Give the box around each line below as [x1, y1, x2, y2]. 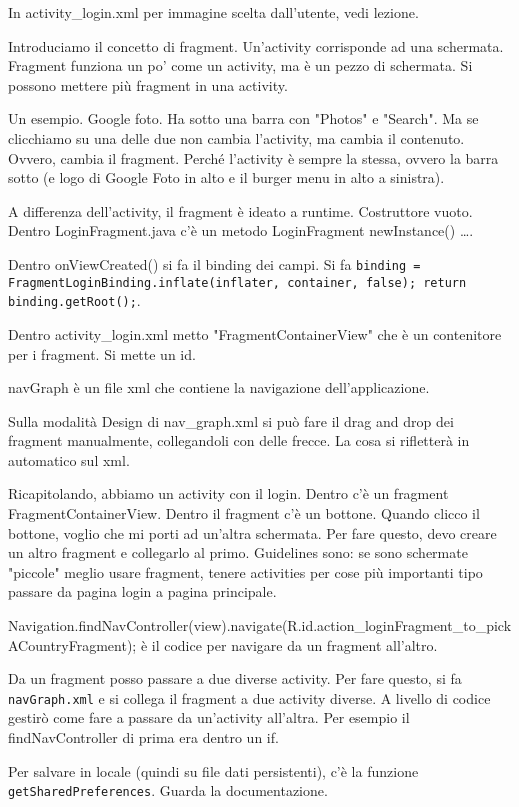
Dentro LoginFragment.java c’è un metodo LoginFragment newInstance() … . [8, 220, 474, 241]
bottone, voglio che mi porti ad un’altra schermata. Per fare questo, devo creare [8, 522, 497, 543]
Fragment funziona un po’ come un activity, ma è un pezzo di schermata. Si [8, 55, 473, 76]
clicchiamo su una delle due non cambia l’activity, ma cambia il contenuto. [8, 127, 465, 148]
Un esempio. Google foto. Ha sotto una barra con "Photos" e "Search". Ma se [8, 108, 479, 129]
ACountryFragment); [8, 634, 137, 655]
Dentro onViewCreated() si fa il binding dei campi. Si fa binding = [8, 253, 421, 274]
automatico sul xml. [8, 449, 130, 470]
